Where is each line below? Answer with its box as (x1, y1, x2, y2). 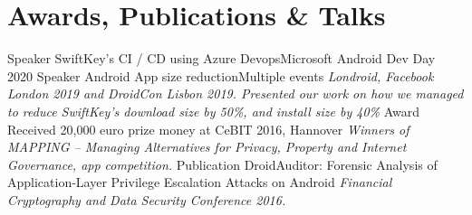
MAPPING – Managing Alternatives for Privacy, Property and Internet (7, 137, 407, 156)
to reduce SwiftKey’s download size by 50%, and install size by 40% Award (7, 101, 420, 120)
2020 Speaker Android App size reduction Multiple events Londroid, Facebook (7, 66, 434, 85)
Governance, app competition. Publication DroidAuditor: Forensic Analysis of (7, 154, 438, 173)
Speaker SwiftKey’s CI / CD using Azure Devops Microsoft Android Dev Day (7, 49, 436, 68)
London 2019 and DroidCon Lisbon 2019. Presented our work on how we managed (7, 84, 464, 103)
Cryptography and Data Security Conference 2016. (7, 190, 286, 209)
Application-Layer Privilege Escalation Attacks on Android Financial (7, 173, 392, 192)
